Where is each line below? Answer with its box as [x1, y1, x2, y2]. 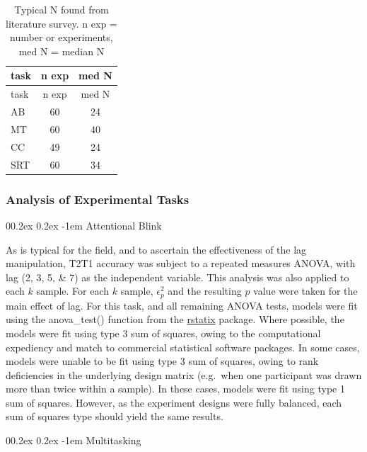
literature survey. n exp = [6, 16, 117, 30]
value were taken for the [253, 283, 358, 298]
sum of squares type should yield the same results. [6, 409, 223, 424]
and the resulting [168, 283, 242, 298]
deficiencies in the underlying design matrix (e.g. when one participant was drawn [6, 367, 362, 382]
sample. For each [36, 283, 110, 298]
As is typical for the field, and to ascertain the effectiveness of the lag [6, 242, 307, 256]
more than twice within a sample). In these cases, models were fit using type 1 [6, 381, 345, 396]
